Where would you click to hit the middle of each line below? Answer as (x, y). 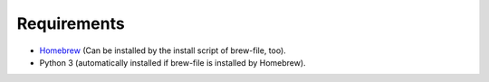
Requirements (71, 23)
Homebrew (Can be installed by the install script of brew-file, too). (163, 50)
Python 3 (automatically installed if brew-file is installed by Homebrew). (173, 62)
